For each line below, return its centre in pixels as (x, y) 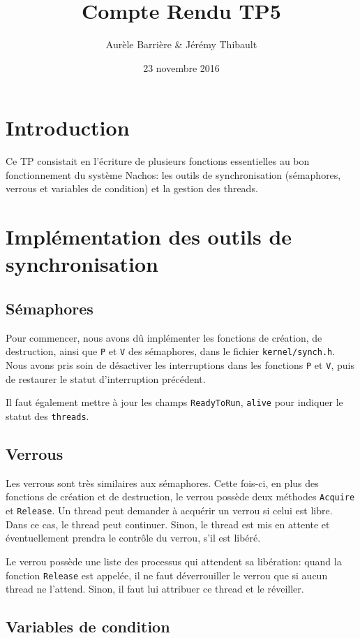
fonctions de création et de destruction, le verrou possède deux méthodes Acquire (180, 496)
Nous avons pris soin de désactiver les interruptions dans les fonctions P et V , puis (180, 365)
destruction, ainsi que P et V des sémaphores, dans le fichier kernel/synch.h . (171, 351)
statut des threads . (47, 415)
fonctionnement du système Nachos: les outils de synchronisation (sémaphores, (173, 174)
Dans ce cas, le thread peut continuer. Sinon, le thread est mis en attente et (168, 524)
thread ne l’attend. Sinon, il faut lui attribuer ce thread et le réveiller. (155, 589)
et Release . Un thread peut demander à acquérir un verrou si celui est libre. (169, 510)
